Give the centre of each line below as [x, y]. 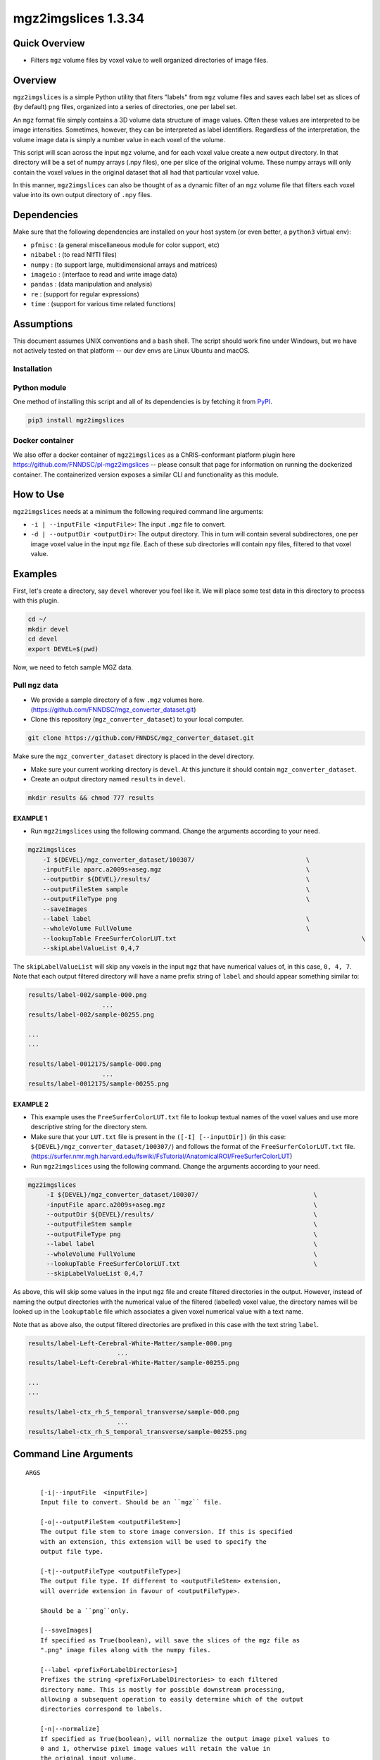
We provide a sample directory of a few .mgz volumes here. [117, 700]
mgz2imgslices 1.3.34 [79, 18]
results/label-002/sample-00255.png [91, 1015]
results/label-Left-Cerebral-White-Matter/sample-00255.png [134, 1363]
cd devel [43, 639]
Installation [33, 369]
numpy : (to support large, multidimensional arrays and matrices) [124, 265]
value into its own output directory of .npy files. [83, 195]
